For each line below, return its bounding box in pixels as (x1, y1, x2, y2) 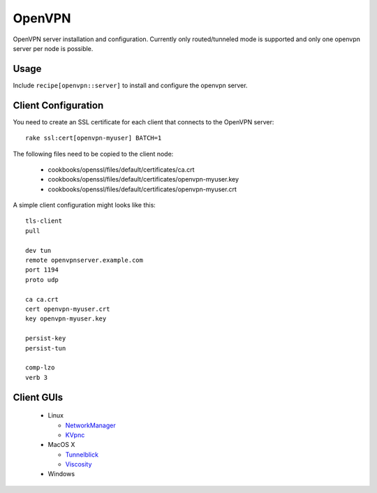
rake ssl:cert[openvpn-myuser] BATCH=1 (25, 134, 162, 142)
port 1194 (25, 266, 59, 274)
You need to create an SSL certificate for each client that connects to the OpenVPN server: (13, 117, 274, 126)
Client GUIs (13, 391, 63, 403)
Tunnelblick (65, 450, 99, 459)
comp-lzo (25, 364, 55, 371)
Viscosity (65, 460, 92, 469)
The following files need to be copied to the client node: (13, 149, 174, 158)
